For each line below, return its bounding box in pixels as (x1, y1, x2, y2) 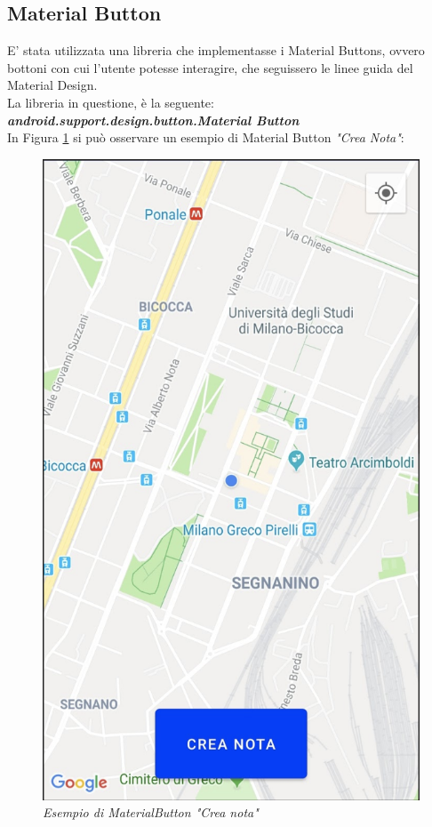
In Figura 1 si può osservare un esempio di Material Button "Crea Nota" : (7, 128, 404, 147)
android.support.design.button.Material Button (7, 110, 300, 129)
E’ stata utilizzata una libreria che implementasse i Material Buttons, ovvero (7, 41, 425, 60)
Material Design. (7, 76, 98, 94)
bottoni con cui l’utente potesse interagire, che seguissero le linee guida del (7, 58, 413, 76)
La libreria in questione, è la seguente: (7, 92, 214, 111)
